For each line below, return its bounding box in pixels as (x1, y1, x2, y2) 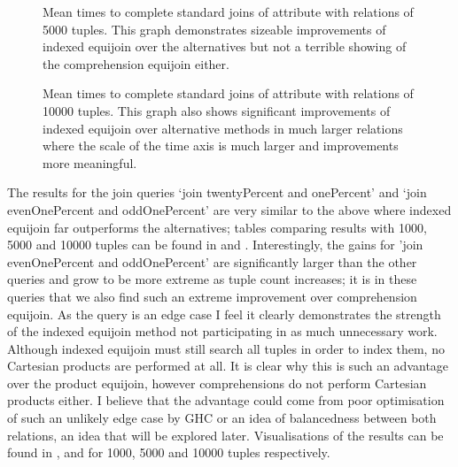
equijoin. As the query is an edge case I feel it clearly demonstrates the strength (7, 304, 441, 323)
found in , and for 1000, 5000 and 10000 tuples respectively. (7, 443, 330, 462)
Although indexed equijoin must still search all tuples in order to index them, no (7, 339, 445, 357)
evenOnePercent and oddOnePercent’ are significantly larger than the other (7, 252, 417, 271)
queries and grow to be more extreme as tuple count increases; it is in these (7, 270, 417, 288)
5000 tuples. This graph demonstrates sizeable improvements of (43, 19, 386, 38)
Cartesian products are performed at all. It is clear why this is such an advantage (7, 356, 449, 375)
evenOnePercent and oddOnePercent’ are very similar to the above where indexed (7, 200, 452, 218)
